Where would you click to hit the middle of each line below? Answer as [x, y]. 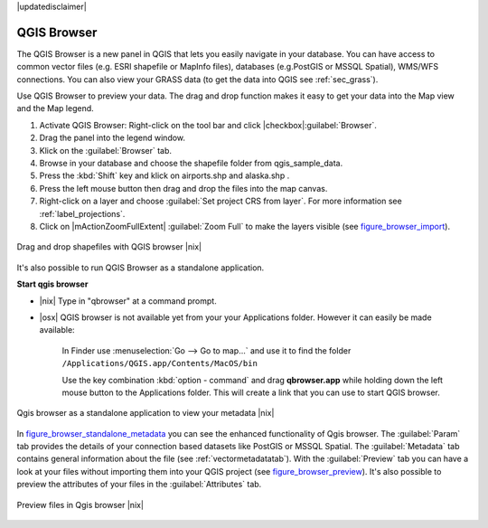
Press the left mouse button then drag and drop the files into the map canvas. [183, 188]
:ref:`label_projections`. [82, 213]
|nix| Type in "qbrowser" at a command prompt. [128, 301]
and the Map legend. [55, 108]
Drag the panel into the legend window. [112, 138]
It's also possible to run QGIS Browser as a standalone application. [141, 268]
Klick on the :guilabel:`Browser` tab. [105, 150]
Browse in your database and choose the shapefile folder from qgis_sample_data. [191, 164]
